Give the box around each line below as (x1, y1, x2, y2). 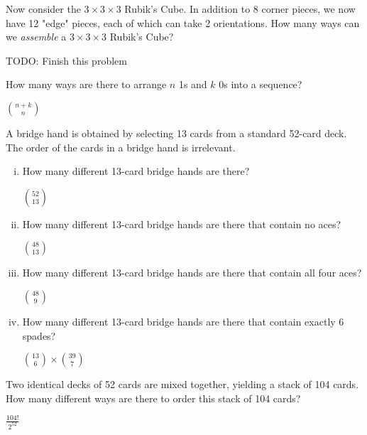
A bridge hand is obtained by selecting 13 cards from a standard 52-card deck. (6, 125, 347, 140)
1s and (178, 77, 207, 92)
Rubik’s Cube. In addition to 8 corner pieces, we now (124, 1, 356, 16)
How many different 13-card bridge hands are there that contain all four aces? (22, 265, 362, 280)
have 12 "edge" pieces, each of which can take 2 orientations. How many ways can (6, 15, 360, 30)
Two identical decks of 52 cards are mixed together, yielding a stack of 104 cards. (6, 377, 359, 392)
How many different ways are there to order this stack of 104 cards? (6, 390, 301, 405)
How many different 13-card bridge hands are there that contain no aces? (22, 216, 341, 231)
